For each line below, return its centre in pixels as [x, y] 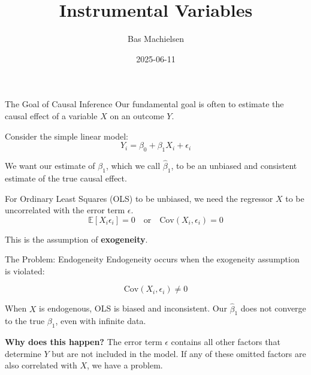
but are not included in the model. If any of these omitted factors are [179, 353]
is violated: [25, 270]
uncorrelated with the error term [65, 210]
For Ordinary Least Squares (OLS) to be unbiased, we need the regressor [139, 198]
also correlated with [41, 365]
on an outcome [137, 115]
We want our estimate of [50, 166]
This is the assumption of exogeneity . [76, 239]
